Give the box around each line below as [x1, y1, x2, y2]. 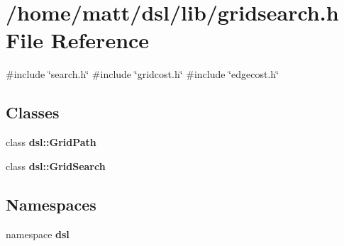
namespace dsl [6, 226, 70, 241]
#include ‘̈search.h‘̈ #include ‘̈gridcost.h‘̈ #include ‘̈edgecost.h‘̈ [6, 67, 279, 82]
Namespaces [6, 193, 96, 215]
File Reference [6, 26, 150, 55]
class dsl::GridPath [6, 135, 96, 150]
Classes [6, 101, 60, 123]
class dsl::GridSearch [6, 158, 106, 173]
